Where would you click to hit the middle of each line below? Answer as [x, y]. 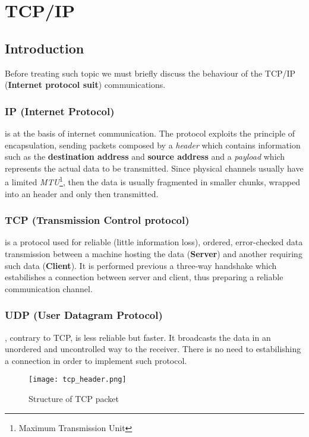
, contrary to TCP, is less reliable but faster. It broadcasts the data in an [138, 337]
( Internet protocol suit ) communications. [85, 85]
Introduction [45, 48]
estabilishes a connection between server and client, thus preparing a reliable [144, 277]
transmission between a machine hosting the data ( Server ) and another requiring [154, 254]
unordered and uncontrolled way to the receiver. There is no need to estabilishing [153, 349]
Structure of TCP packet [74, 399]
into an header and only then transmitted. [82, 193]
